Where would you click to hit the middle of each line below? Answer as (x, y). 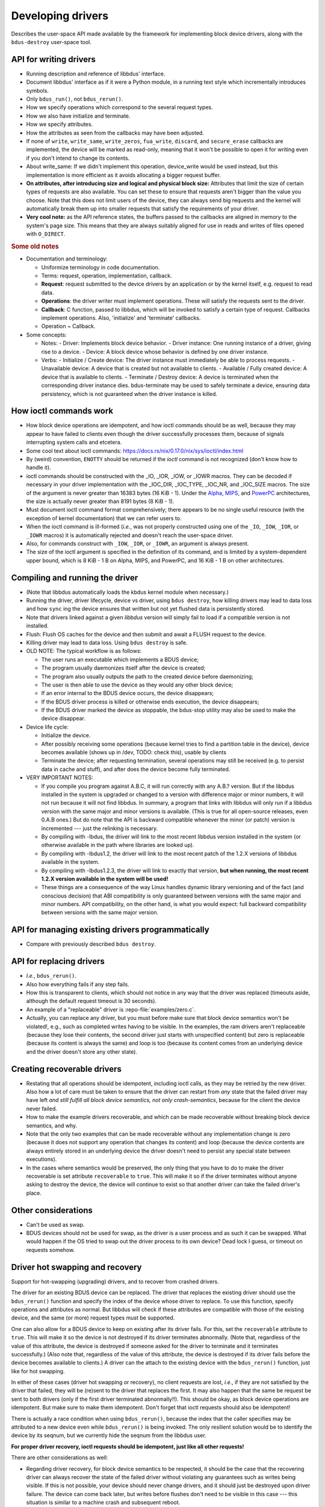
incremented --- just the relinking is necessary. (100, 828)
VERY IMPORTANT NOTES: (60, 778)
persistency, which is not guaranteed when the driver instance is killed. (129, 394)
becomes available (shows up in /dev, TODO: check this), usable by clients (134, 752)
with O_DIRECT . (46, 234)
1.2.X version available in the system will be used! (105, 879)
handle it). (39, 468)
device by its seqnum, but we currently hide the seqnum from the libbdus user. (109, 1435)
